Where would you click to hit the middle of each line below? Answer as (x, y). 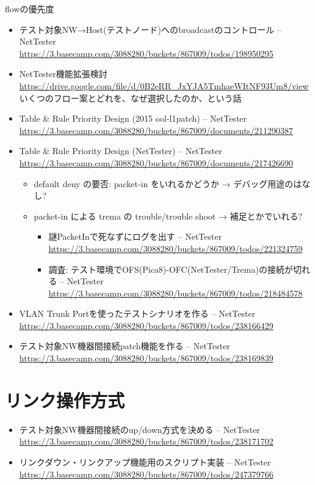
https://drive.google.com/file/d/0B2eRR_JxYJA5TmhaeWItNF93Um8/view (164, 85)
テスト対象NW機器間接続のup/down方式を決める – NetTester (139, 429)
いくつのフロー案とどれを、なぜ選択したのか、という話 (130, 98)
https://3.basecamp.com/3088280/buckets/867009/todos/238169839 (146, 358)
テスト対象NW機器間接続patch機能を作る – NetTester (125, 346)
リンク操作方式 (65, 400)
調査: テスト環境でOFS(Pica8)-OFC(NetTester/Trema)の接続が (171, 269)
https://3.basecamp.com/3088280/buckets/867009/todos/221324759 (176, 248)
